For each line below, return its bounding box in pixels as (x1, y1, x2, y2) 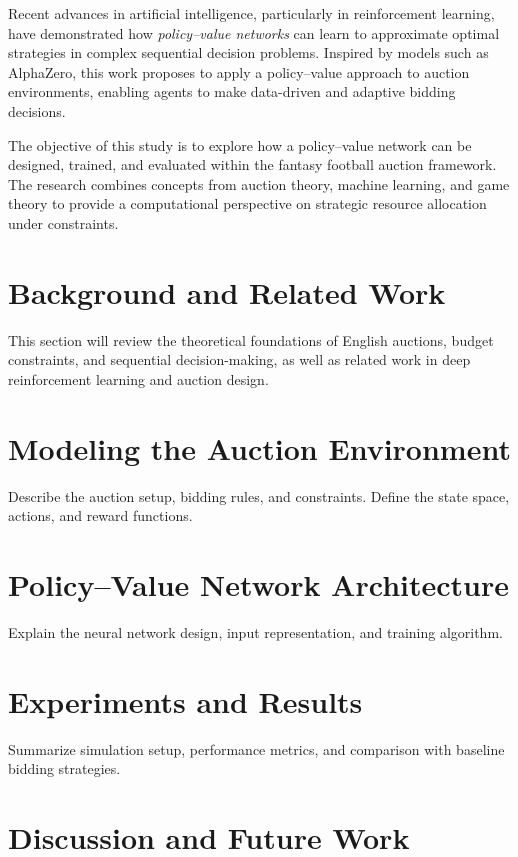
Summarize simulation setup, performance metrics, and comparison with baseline (8, 738, 505, 759)
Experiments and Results (8, 680, 363, 721)
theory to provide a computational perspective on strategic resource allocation (8, 193, 487, 214)
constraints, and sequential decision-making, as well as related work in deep (8, 349, 471, 370)
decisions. (8, 100, 66, 121)
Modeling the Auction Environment (8, 427, 511, 468)
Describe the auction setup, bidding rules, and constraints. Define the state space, (8, 485, 510, 506)
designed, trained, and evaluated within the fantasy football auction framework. (8, 154, 497, 175)
